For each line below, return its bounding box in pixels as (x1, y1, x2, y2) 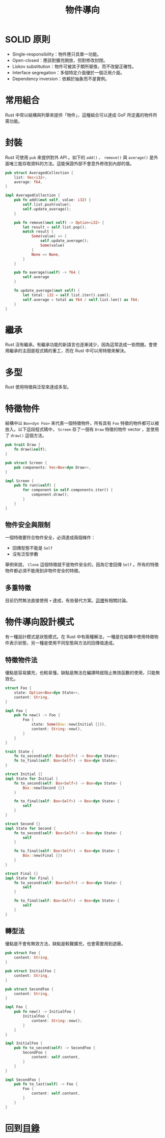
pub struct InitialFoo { (5, 969, 56, 974)
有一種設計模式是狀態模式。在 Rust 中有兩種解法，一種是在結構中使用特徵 (5, 634, 155, 640)
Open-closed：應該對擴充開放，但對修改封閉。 (12, 57, 108, 63)
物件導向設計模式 (5, 616, 75, 628)
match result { (23, 229, 54, 234)
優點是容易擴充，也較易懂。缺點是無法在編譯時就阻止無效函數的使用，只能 (5, 670, 156, 675)
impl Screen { (5, 478, 34, 483)
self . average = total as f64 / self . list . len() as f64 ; (23, 297, 139, 302)
